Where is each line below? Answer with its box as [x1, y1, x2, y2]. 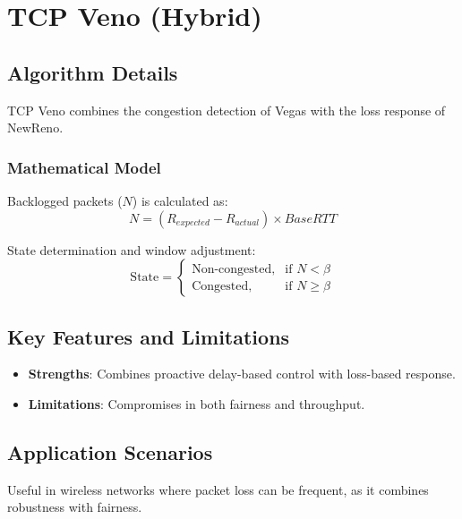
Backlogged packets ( [7, 191, 123, 209]
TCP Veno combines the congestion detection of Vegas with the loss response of [7, 100, 446, 119]
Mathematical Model [7, 156, 161, 178]
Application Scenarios [7, 438, 213, 465]
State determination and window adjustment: [7, 240, 256, 259]
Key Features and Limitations [7, 322, 290, 350]
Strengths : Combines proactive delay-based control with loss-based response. [28, 364, 456, 383]
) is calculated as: [132, 191, 228, 209]
